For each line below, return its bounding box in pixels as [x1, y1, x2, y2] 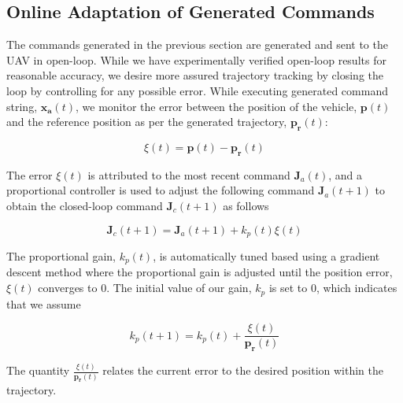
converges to [38, 279, 98, 296]
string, [6, 98, 38, 114]
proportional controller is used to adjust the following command [6, 182, 315, 198]
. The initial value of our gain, [106, 279, 252, 296]
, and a [328, 166, 363, 183]
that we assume [6, 295, 81, 312]
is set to [268, 279, 308, 296]
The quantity [6, 362, 70, 379]
